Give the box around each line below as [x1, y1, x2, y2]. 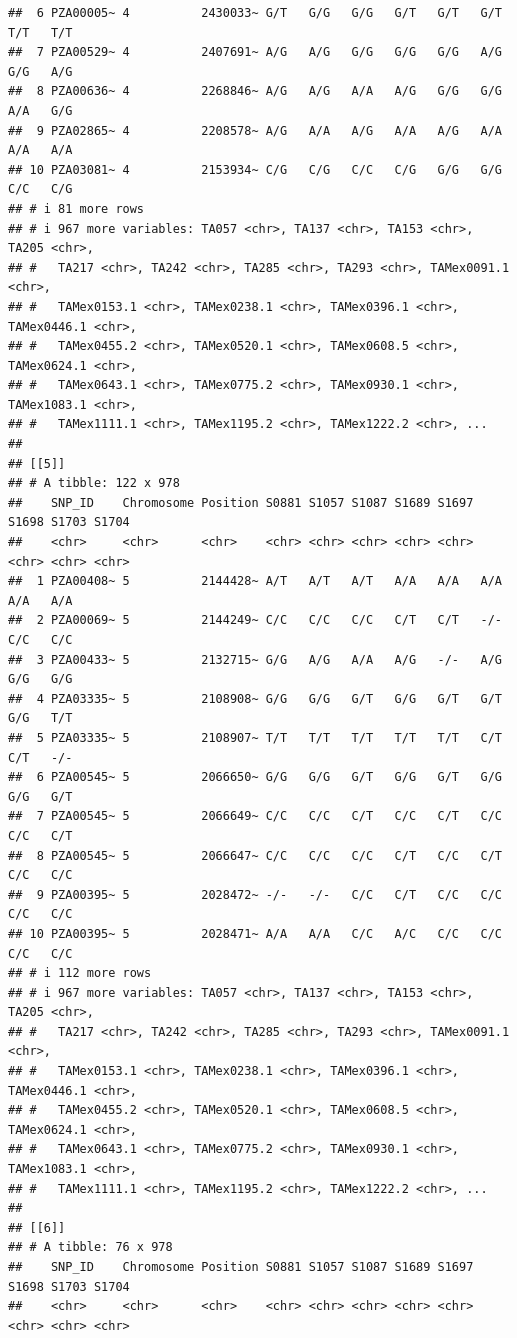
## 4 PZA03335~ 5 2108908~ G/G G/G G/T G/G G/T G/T [8, 691, 502, 706]
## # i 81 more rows [8, 201, 145, 216]
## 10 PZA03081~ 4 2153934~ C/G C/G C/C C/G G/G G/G [8, 162, 502, 177]
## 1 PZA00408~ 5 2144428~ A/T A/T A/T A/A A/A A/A [8, 574, 502, 589]
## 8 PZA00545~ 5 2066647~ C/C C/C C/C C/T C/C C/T [8, 848, 502, 863]
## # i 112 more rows [8, 966, 152, 981]
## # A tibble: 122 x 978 [8, 476, 180, 491]
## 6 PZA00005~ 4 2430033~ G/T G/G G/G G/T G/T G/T [8, 6, 502, 20]
